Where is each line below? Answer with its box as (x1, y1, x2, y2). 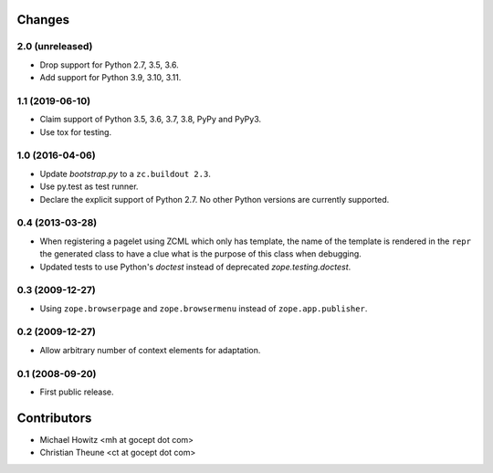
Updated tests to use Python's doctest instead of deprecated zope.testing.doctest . (39, 261, 351, 272)
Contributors (16, 410, 92, 426)
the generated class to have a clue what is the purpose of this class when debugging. (39, 248, 362, 259)
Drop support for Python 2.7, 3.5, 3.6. (39, 59, 179, 70)
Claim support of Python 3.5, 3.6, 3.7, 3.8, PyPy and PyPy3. (39, 114, 262, 125)
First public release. (39, 386, 114, 397)
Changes (16, 12, 70, 27)
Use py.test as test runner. (39, 181, 139, 192)
